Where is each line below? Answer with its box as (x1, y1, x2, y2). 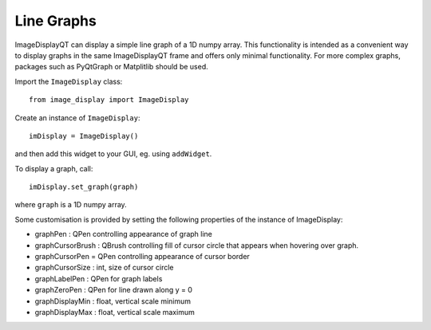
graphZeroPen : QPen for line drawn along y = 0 (34, 285, 193, 295)
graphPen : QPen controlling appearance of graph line (34, 230, 213, 239)
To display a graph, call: (14, 163, 93, 173)
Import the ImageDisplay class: (14, 77, 123, 86)
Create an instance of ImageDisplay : (14, 112, 140, 123)
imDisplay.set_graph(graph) (29, 183, 139, 191)
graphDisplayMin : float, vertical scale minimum (34, 296, 192, 306)
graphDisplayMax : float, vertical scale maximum (34, 307, 195, 316)
